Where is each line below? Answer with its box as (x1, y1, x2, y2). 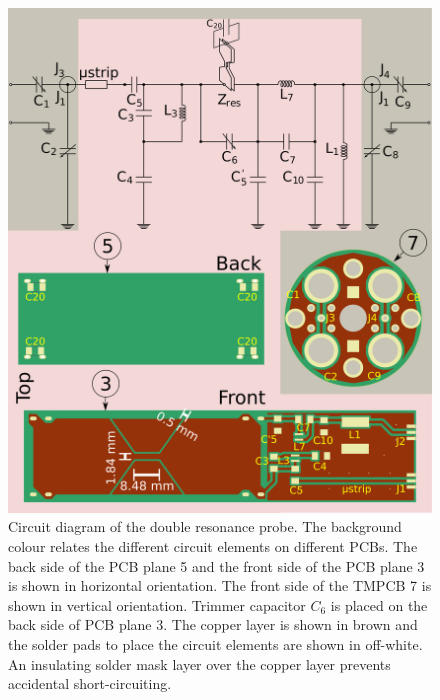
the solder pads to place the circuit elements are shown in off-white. (8, 634, 423, 654)
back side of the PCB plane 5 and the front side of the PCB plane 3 (8, 555, 425, 576)
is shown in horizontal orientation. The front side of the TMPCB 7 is (8, 575, 432, 596)
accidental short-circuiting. (8, 673, 172, 694)
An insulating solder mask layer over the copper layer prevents (8, 653, 391, 674)
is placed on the (330, 594, 428, 615)
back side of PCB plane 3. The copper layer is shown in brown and (8, 614, 418, 635)
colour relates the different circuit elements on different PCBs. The (8, 536, 418, 557)
